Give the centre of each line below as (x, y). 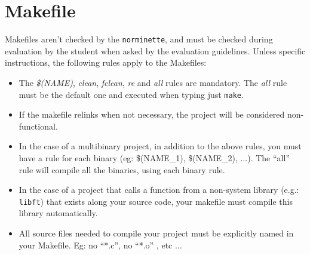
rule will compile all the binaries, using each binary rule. (122, 169)
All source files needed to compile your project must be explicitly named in (156, 233)
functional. (38, 126)
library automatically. (58, 213)
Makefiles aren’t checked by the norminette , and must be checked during (139, 39)
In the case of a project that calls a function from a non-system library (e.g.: (159, 190)
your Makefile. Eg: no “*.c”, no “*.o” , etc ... (100, 245)
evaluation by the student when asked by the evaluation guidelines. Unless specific (155, 50)
